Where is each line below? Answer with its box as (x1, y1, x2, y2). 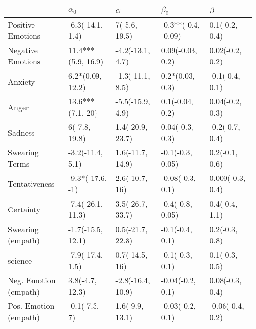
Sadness (8, 126, 35, 138)
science (8, 254, 32, 266)
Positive (8, 19, 35, 30)
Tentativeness (8, 178, 55, 189)
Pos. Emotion (8, 300, 55, 312)
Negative (8, 44, 38, 56)
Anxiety (8, 75, 35, 87)
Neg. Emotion (8, 274, 56, 286)
